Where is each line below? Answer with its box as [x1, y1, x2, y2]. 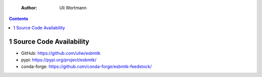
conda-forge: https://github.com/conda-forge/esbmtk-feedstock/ [21, 63, 152, 70]
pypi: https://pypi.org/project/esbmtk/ [21, 57, 97, 63]
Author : [21, 5, 37, 11]
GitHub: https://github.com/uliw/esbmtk [21, 50, 100, 56]
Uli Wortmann [59, 5, 87, 11]
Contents [9, 16, 29, 22]
